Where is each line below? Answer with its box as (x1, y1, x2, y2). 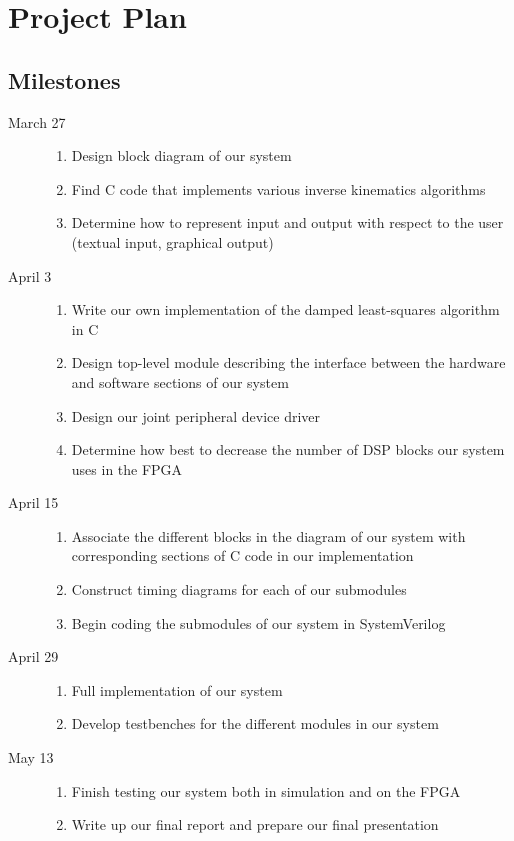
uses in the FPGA (71, 458, 183, 479)
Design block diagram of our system (71, 145, 292, 166)
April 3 (8, 265, 52, 286)
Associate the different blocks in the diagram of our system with (71, 525, 466, 546)
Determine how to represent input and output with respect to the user (71, 212, 504, 233)
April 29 (8, 646, 59, 667)
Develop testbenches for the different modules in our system (71, 713, 439, 734)
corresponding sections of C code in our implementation (71, 545, 414, 566)
